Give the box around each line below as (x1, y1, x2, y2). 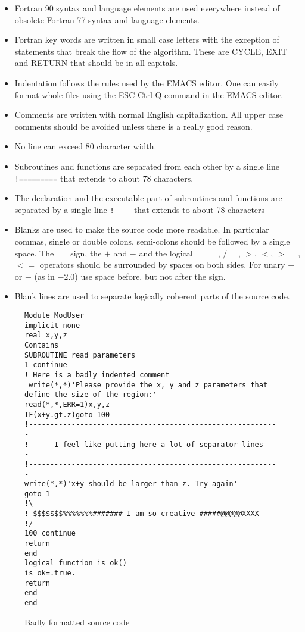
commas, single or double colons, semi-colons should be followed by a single (14, 235, 290, 248)
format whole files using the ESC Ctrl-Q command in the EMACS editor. (14, 88, 284, 101)
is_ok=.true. (24, 569, 76, 578)
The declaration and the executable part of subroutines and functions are (14, 192, 282, 204)
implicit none (24, 321, 80, 330)
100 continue (24, 529, 76, 538)
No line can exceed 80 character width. (14, 140, 157, 152)
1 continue (24, 361, 67, 370)
